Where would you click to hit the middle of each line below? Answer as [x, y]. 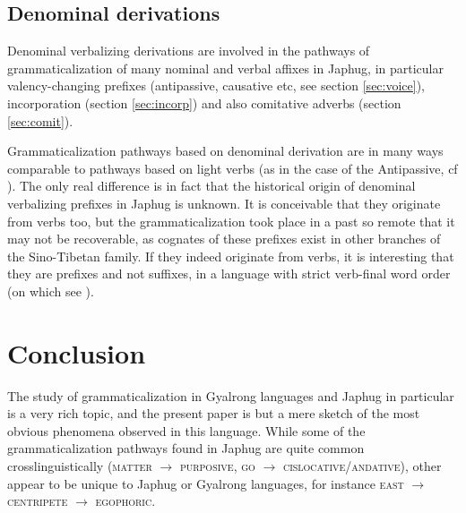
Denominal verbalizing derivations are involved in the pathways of [189, 51]
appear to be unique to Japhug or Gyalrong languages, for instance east [206, 483]
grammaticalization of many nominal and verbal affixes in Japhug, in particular [225, 68]
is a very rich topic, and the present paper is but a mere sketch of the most [214, 413]
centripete [38, 501]
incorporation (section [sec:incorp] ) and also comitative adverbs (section [204, 103]
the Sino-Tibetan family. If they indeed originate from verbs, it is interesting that [231, 256]
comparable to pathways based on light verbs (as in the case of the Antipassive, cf [233, 168]
